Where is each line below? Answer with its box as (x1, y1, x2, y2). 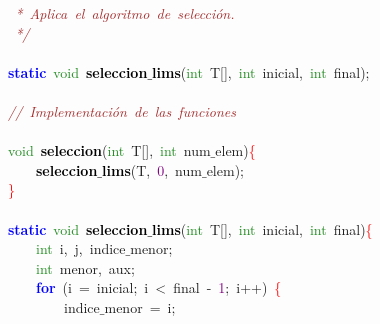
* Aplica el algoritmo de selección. (15, 3, 235, 23)
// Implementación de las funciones (8, 100, 236, 121)
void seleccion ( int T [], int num (8, 140, 211, 161)
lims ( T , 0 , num (102, 159, 202, 180)
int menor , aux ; (36, 257, 135, 278)
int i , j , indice (36, 238, 126, 259)
